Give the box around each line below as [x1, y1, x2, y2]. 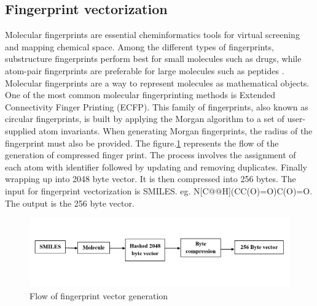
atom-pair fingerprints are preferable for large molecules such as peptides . [5, 64, 284, 77]
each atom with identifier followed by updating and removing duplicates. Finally [5, 160, 307, 173]
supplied [5, 124, 36, 137]
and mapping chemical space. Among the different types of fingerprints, [5, 40, 274, 53]
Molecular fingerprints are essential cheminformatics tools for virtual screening [5, 28, 300, 41]
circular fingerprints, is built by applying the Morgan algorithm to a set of [5, 112, 284, 125]
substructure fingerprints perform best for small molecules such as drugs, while [5, 52, 302, 65]
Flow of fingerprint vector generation [29, 289, 168, 302]
